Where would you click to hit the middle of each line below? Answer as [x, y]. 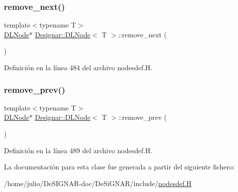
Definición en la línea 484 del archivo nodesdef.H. [78, 67]
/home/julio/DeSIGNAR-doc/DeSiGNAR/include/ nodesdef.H [98, 183]
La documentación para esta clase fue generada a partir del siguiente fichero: [119, 167]
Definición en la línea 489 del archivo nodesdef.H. [78, 150]
